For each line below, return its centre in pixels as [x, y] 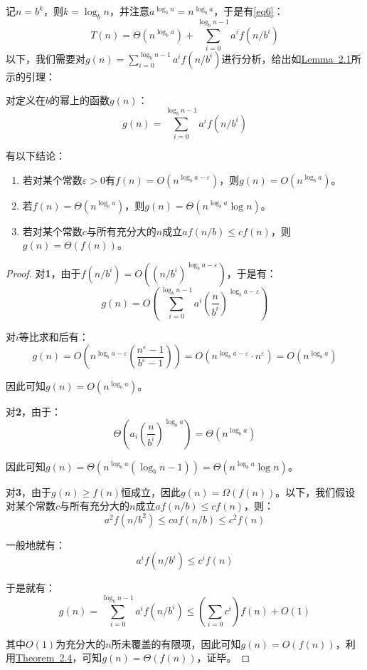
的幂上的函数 [80, 100]
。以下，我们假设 [315, 491]
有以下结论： [36, 156]
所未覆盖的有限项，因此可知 [176, 643]
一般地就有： [36, 544]
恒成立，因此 [151, 491]
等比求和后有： [54, 337]
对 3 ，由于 [29, 491]
